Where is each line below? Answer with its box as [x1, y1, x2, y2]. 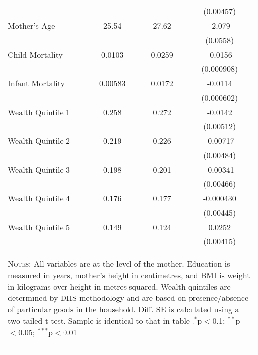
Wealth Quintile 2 [8, 135, 70, 146]
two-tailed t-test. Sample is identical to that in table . [8, 315, 194, 326]
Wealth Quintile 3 [8, 164, 70, 175]
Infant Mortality [8, 77, 64, 89]
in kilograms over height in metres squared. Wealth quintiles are [8, 281, 231, 292]
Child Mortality [8, 49, 63, 60]
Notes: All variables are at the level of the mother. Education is [8, 258, 230, 269]
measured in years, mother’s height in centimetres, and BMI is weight [8, 269, 250, 281]
